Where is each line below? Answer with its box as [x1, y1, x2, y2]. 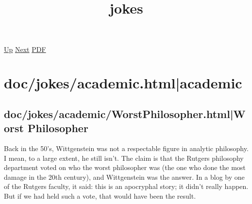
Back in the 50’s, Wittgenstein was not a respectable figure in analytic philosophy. [4, 143, 249, 153]
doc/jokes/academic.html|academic [4, 73, 242, 93]
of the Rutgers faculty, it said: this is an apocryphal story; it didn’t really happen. [4, 181, 249, 191]
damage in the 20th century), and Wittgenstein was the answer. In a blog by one [4, 171, 245, 182]
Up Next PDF [4, 44, 46, 54]
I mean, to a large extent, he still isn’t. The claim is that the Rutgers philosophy [4, 153, 244, 163]
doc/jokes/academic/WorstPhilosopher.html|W [4, 106, 246, 121]
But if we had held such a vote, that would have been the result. [4, 190, 196, 201]
